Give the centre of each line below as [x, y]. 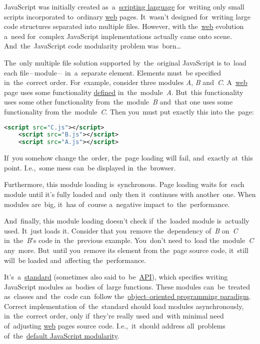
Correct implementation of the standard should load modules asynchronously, [124, 306]
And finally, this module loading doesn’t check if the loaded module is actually [127, 221]
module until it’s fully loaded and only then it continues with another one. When [130, 194]
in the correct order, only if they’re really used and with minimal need [114, 316]
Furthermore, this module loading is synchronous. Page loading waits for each [124, 184]
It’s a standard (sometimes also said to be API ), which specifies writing [116, 277]
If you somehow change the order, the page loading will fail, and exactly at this [128, 158]
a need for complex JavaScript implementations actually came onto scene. [118, 36]
